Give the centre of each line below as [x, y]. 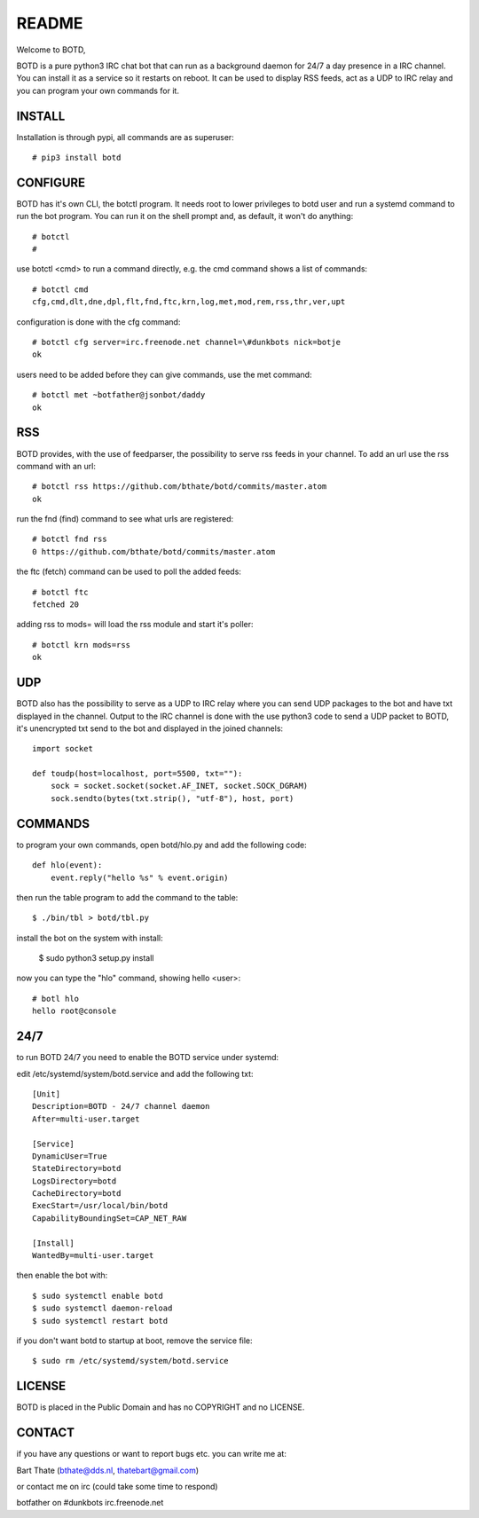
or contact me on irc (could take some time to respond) [117, 1486]
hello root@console [75, 1011]
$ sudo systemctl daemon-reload [102, 1308]
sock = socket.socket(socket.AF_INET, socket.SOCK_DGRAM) [179, 786]
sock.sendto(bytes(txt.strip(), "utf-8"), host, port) [172, 798]
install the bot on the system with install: [90, 938]
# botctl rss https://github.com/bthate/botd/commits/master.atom [180, 487]
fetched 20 [56, 605]
